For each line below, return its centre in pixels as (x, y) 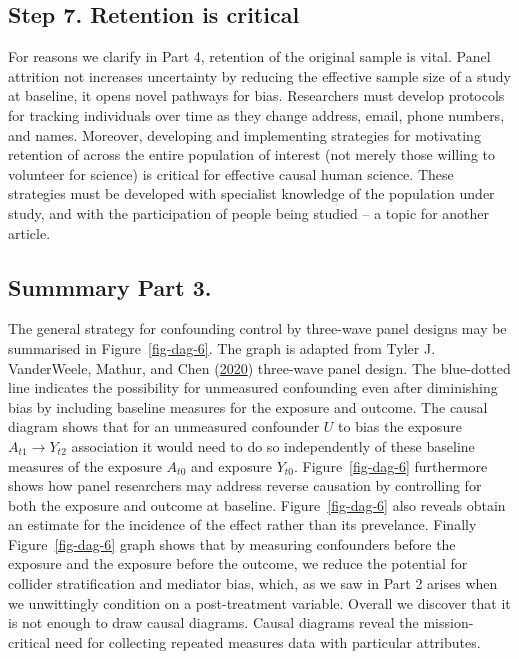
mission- (448, 622)
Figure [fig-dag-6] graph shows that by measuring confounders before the (232, 543)
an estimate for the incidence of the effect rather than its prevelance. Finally (242, 524)
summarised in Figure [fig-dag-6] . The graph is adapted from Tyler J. (222, 347)
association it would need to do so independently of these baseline (273, 445)
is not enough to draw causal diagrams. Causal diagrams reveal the (213, 622)
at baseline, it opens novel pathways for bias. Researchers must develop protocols (256, 95)
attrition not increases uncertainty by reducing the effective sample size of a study (259, 75)
